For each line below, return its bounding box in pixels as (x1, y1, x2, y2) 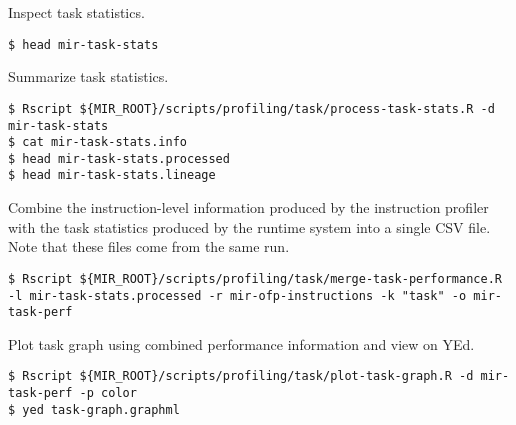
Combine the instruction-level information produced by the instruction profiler (8, 197, 489, 218)
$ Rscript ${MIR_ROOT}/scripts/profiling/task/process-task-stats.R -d (8, 101, 495, 116)
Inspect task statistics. (8, 2, 145, 22)
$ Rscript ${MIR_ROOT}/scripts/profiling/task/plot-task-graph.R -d (8, 369, 474, 384)
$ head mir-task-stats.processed (8, 151, 230, 166)
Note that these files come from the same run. (8, 236, 290, 257)
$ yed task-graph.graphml (8, 402, 180, 417)
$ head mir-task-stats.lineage (8, 168, 216, 183)
